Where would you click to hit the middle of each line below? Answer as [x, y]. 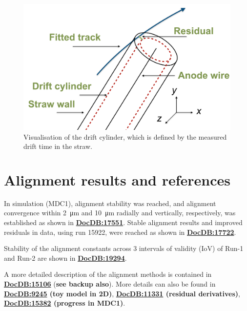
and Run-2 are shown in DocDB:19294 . [65, 258]
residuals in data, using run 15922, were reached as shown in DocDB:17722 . [120, 232]
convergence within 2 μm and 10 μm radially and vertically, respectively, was [120, 213]
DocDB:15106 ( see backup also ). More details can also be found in [110, 284]
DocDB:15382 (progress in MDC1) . [65, 303]
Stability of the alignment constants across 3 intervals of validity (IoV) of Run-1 [124, 248]
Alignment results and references [117, 179]
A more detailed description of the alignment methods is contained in [108, 274]
